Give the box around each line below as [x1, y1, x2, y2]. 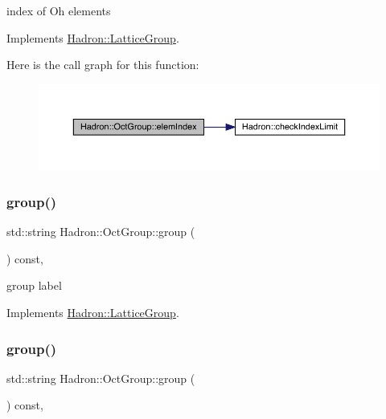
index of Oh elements [6, 2, 111, 18]
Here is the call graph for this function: [6, 56, 199, 73]
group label [6, 277, 62, 294]
